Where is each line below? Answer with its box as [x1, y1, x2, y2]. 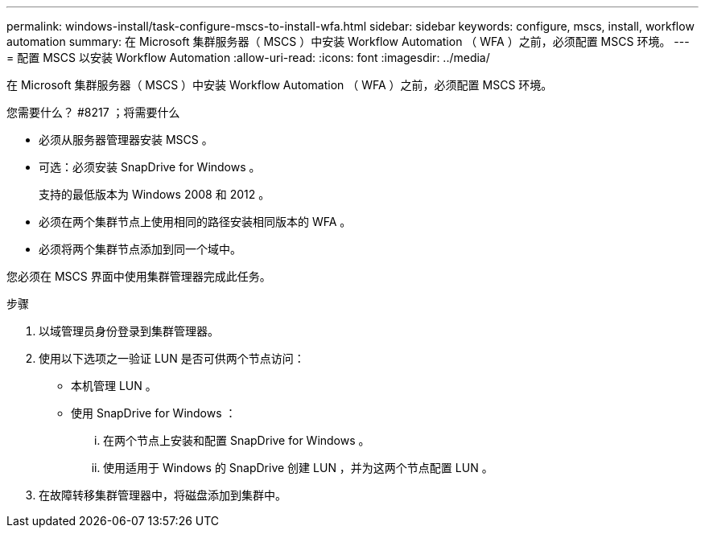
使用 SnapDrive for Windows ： [71, 406, 237, 420]
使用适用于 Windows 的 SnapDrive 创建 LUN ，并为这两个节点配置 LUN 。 [103, 461, 493, 474]
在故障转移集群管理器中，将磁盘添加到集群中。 [39, 488, 287, 502]
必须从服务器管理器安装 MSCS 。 [39, 133, 213, 146]
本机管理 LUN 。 [71, 379, 157, 392]
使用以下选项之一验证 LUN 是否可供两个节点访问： [39, 351, 305, 365]
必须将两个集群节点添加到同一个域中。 [39, 242, 241, 256]
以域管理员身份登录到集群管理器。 [39, 324, 219, 338]
